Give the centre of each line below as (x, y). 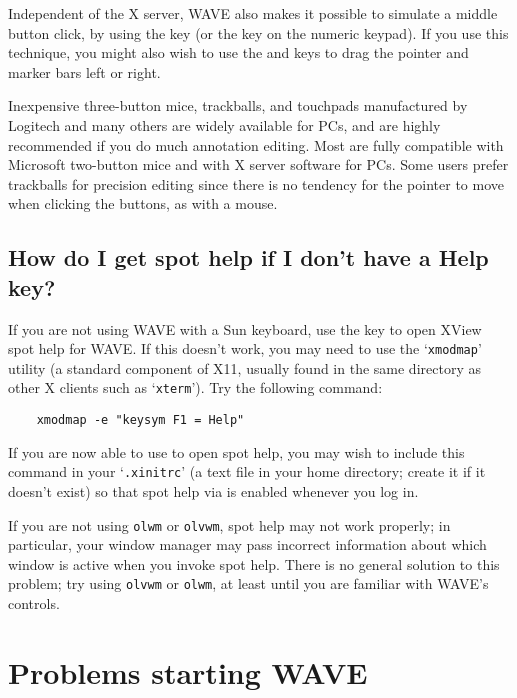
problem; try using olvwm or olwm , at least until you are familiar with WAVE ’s (248, 583)
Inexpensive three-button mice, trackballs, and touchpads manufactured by (238, 105)
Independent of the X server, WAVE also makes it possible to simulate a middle (253, 13)
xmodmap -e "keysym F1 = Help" (140, 420)
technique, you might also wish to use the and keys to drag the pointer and (238, 52)
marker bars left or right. (84, 71)
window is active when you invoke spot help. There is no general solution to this (254, 563)
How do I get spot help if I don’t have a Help (248, 257)
